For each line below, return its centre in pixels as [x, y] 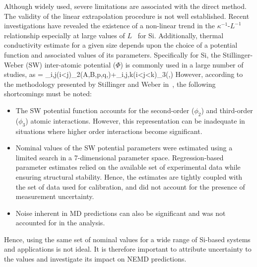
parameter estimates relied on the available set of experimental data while [128, 167]
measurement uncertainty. [55, 196]
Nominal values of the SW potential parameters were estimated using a [124, 148]
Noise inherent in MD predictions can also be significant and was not [121, 213]
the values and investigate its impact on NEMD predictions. [95, 259]
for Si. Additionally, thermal [181, 35]
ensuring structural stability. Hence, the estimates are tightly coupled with [129, 176]
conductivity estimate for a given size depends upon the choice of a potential [121, 45]
